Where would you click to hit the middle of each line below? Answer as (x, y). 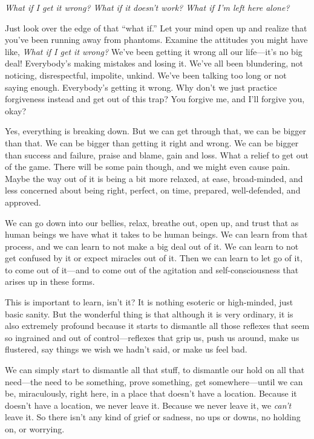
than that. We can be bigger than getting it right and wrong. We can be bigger (152, 142)
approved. (23, 202)
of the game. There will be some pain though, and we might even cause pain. (148, 167)
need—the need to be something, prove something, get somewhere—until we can (154, 381)
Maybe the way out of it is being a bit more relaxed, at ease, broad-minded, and (154, 178)
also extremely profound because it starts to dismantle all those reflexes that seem (157, 326)
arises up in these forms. (50, 281)
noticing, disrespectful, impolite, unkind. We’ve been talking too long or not (146, 75)
